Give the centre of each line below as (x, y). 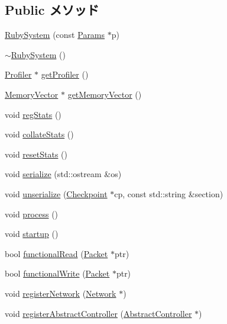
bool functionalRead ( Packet (56, 253)
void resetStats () (36, 154)
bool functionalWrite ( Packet (57, 273)
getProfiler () (65, 74)
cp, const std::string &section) (169, 193)
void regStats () (33, 114)
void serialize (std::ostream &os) (63, 174)
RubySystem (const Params (55, 35)
